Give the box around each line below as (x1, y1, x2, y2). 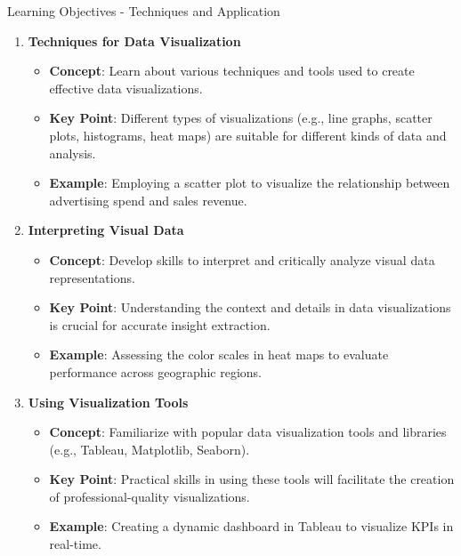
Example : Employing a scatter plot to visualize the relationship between (49, 173, 450, 192)
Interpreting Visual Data (28, 221, 184, 239)
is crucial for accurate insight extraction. (49, 315, 271, 334)
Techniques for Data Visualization (28, 31, 241, 50)
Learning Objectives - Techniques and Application (7, 2, 280, 20)
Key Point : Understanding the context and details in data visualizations (49, 298, 451, 317)
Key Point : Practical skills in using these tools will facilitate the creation (49, 470, 455, 488)
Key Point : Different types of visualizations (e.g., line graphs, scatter (49, 109, 433, 127)
